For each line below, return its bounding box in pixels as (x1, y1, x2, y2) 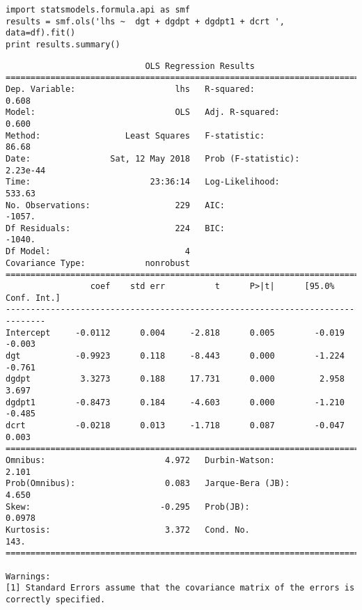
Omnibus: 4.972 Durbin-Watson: (6, 455, 275, 465)
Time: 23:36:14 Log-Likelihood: (6, 177, 280, 187)
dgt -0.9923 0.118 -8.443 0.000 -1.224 (6, 351, 345, 361)
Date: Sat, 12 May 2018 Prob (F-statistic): (6, 153, 300, 164)
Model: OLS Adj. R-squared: (6, 107, 280, 118)
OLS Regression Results (145, 61, 255, 71)
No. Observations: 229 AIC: (6, 200, 225, 210)
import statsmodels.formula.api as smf (6, 5, 190, 15)
